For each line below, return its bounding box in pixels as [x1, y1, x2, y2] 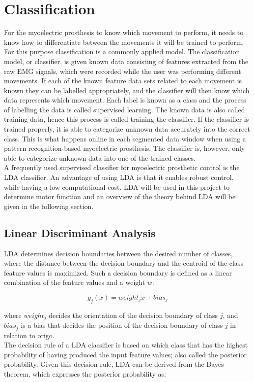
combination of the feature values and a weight [4, 277, 145, 287]
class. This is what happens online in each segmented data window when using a [4, 133, 246, 143]
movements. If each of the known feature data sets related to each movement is [4, 75, 242, 86]
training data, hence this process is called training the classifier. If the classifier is [4, 114, 249, 124]
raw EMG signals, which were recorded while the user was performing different [4, 66, 241, 76]
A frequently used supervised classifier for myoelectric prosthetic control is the [4, 162, 240, 173]
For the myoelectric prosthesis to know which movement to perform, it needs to [4, 27, 244, 37]
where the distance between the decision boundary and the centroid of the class [4, 258, 243, 268]
